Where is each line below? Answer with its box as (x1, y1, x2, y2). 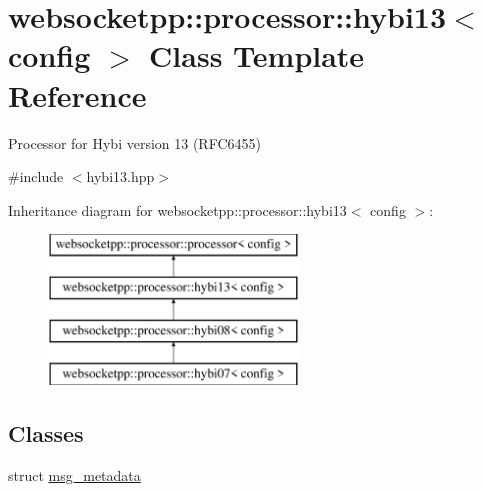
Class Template (149, 35, 365, 76)
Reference (8, 74, 147, 115)
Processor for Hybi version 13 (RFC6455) (8, 132, 261, 153)
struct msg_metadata (8, 465, 141, 486)
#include (8, 166, 64, 187)
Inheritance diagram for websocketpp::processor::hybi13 (8, 199, 347, 220)
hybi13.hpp (86, 166, 155, 187)
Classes (8, 418, 84, 449)
